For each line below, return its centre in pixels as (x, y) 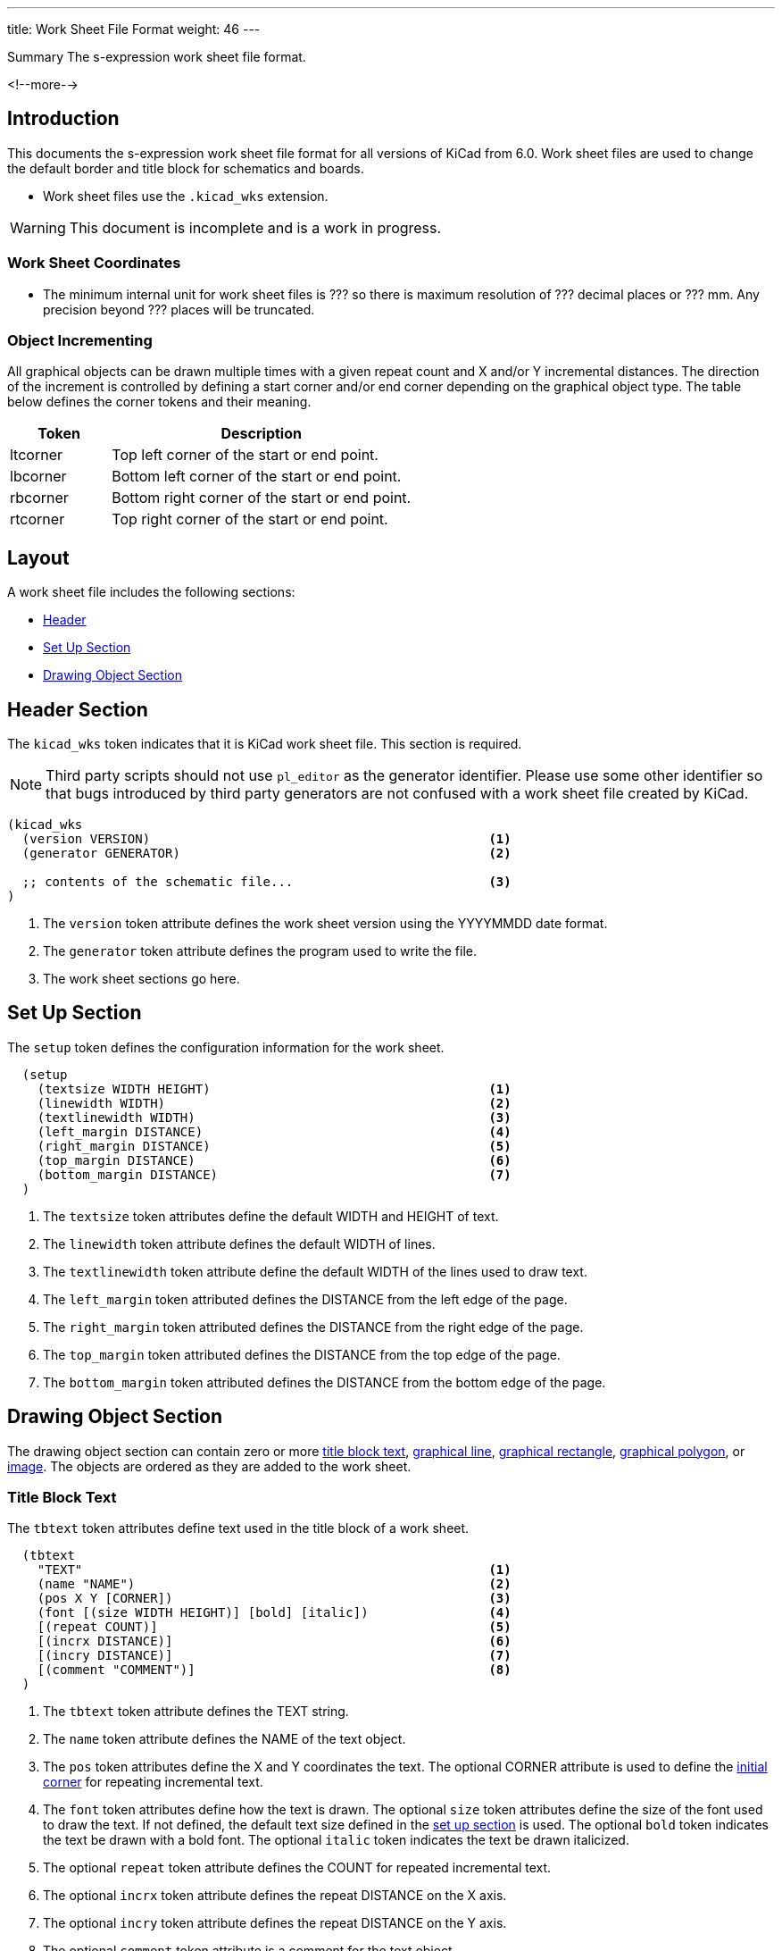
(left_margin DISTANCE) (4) (274, 1131)
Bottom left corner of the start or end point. (257, 477)
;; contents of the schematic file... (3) (266, 882)
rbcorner (39, 498)
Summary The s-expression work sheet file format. (157, 57)
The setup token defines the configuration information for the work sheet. (226, 1047)
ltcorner (36, 455)
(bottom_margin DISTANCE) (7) (274, 1174)
